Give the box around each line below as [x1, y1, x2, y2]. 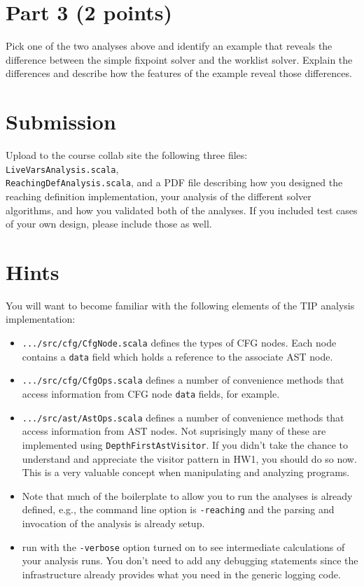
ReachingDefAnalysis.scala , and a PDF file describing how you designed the [6, 175, 343, 190]
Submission [6, 107, 116, 136]
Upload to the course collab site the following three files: [6, 148, 248, 162]
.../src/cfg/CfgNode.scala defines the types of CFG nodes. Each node [22, 335, 337, 350]
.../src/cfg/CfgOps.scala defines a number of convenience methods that [22, 372, 344, 387]
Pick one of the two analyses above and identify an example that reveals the [6, 39, 332, 53]
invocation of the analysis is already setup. [22, 516, 205, 530]
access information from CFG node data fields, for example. [22, 386, 280, 400]
